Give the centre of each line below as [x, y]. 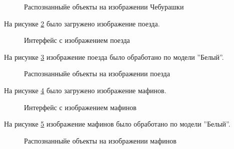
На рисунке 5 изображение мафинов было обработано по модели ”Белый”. [117, 124]
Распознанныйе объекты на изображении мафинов [100, 140]
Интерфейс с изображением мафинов [80, 107]
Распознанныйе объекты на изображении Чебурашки [104, 6]
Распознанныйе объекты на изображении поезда [97, 74]
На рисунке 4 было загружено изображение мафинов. [85, 90]
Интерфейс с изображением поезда [77, 40]
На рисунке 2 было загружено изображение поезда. [82, 23]
